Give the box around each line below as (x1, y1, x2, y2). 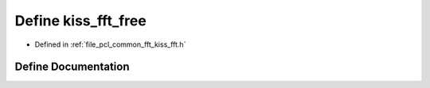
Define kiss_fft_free (14, 12, 147, 29)
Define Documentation (14, 60, 130, 74)
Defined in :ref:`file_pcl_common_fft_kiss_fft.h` (34, 40, 186, 49)
